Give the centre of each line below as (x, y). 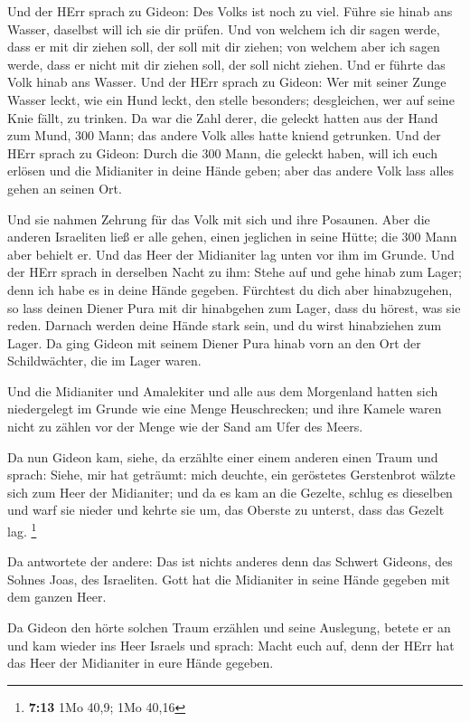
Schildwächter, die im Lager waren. (104, 361)
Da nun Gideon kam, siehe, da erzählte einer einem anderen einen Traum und (223, 456)
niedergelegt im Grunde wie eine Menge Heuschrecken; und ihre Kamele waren (225, 408)
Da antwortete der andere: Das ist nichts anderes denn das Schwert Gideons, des (230, 561)
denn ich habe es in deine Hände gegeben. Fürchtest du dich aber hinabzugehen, (230, 289)
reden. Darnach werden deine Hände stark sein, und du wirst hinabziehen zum (225, 325)
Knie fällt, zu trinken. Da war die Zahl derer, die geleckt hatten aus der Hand (223, 117)
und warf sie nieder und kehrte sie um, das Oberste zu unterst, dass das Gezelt (226, 510)
